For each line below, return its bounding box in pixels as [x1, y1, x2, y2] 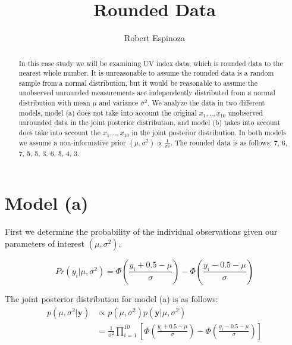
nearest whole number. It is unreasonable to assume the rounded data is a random [18, 68, 274, 78]
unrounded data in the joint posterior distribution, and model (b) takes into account [18, 117, 281, 128]
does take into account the [18, 128, 101, 138]
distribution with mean [18, 98, 90, 108]
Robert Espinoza [124, 32, 186, 44]
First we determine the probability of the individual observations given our [5, 225, 278, 238]
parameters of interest [5, 237, 85, 249]
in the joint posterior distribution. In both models [131, 128, 286, 138]
